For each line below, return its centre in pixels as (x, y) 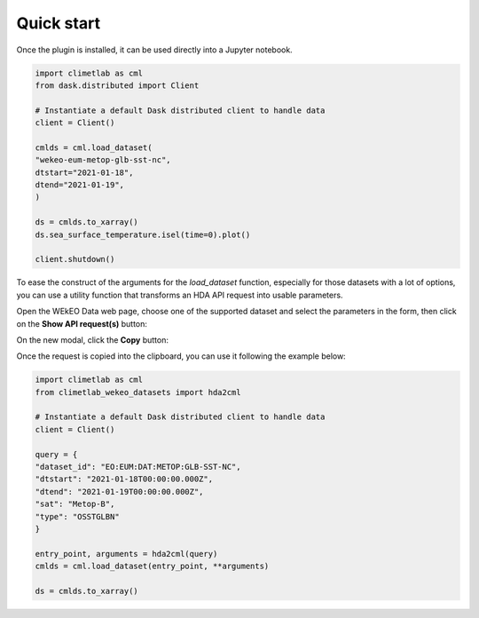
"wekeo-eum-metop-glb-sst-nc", (103, 160)
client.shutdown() (75, 259)
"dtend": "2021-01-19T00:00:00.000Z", (119, 491)
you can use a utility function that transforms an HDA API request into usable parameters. (180, 295)
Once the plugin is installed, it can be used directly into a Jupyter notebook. (154, 50)
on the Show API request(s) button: (82, 323)
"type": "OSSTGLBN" (77, 516)
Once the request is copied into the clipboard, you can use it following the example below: (181, 356)
